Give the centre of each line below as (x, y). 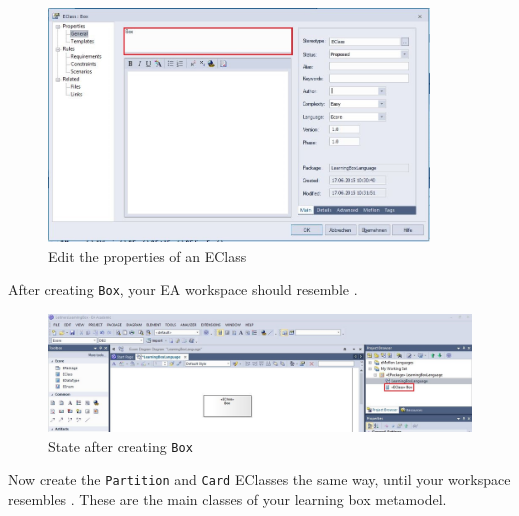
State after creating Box (120, 445)
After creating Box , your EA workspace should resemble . (183, 289)
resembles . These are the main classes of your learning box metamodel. (227, 499)
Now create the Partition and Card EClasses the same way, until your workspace (259, 479)
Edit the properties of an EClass (147, 255)
